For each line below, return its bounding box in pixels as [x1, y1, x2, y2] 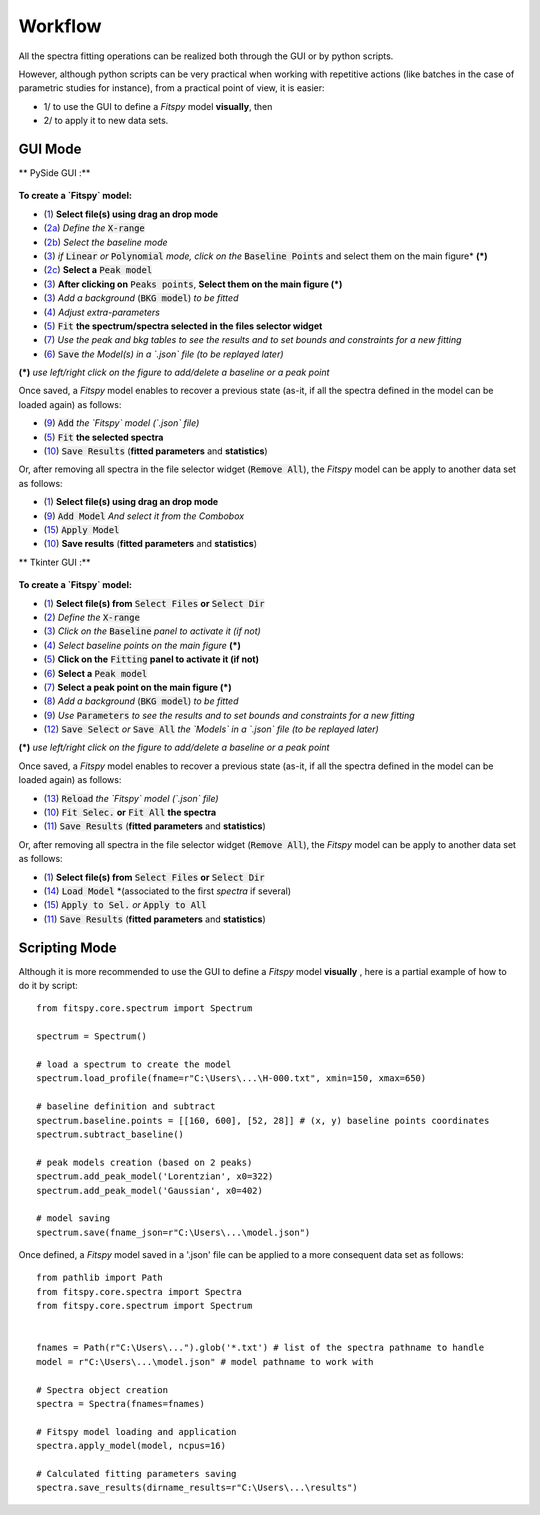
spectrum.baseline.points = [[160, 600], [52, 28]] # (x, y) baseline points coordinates [36, 1115, 490, 1126]
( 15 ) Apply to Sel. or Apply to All [43, 899, 207, 911]
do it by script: [18, 980, 79, 992]
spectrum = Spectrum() [36, 1031, 148, 1042]
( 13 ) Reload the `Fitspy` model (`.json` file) [43, 792, 219, 804]
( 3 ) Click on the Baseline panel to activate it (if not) [43, 625, 262, 637]
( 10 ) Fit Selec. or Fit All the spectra [43, 806, 217, 819]
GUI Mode [18, 140, 82, 157]
